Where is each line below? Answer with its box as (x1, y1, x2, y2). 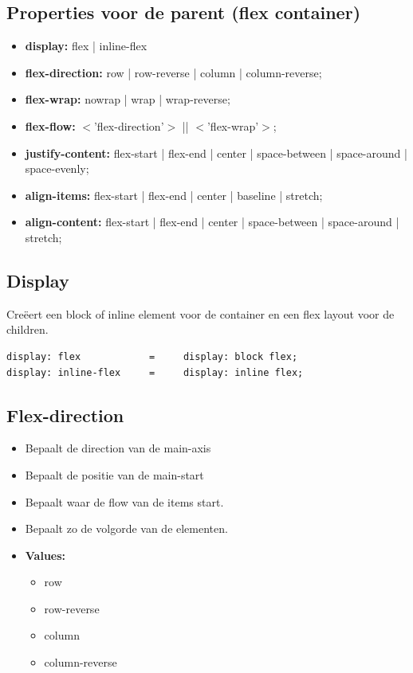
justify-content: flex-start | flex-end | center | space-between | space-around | (25, 144, 407, 161)
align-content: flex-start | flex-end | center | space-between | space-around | (25, 213, 399, 230)
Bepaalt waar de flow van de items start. (25, 493, 224, 510)
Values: (25, 546, 66, 563)
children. (6, 321, 49, 338)
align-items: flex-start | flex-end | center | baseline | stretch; (25, 186, 323, 203)
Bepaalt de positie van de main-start (25, 466, 204, 483)
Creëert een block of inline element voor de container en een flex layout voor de (6, 305, 395, 322)
